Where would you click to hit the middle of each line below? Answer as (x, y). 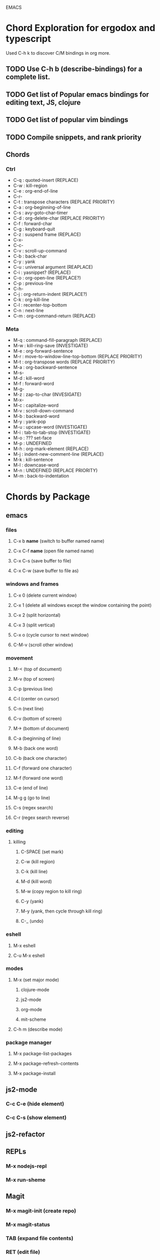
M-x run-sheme (26, 1180)
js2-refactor (25, 1134)
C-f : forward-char (33, 224)
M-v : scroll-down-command (44, 411)
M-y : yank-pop (30, 422)
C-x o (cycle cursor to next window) (51, 635)
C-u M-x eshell (29, 955)
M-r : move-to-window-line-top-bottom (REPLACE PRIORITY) (77, 357)
